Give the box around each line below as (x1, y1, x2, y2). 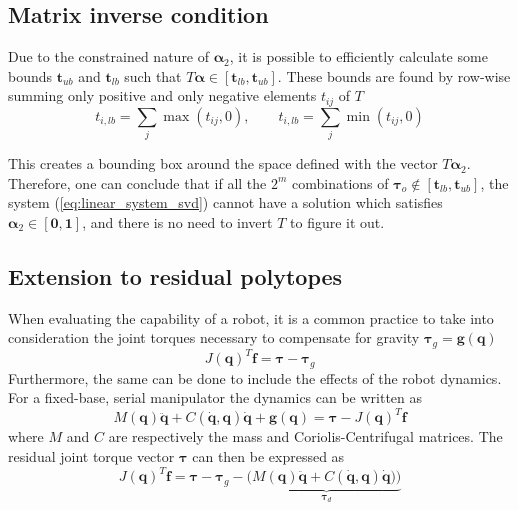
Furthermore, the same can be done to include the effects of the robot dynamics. (8, 367, 502, 388)
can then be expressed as (192, 446, 345, 467)
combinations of (292, 172, 389, 193)
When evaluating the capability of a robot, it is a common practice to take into (8, 307, 494, 328)
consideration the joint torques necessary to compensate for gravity (8, 327, 420, 348)
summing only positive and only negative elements (8, 85, 317, 106)
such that (124, 65, 182, 86)
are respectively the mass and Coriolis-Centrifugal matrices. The (108, 426, 503, 447)
